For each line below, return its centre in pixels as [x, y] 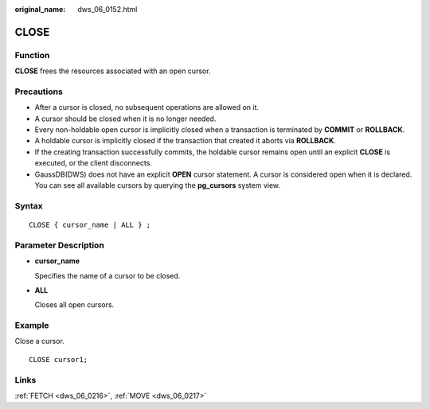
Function [32, 55]
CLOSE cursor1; [59, 359]
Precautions [39, 92]
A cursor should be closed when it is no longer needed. [125, 119]
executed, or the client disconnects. [94, 163]
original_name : [40, 9]
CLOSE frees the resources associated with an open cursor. [113, 71]
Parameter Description [60, 245]
